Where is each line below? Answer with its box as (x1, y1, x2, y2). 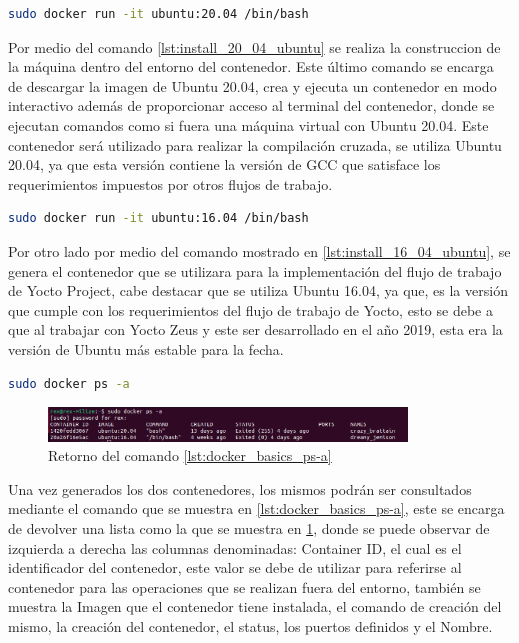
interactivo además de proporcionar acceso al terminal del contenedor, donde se (8, 95, 495, 116)
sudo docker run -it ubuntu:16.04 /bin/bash (8, 211, 309, 226)
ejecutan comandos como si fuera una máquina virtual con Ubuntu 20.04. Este (8, 114, 489, 135)
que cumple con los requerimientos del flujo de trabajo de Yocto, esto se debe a (8, 299, 493, 320)
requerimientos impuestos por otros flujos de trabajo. (8, 173, 333, 194)
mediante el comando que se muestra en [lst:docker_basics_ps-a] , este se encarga (8, 498, 505, 519)
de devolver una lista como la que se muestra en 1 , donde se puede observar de (8, 517, 490, 538)
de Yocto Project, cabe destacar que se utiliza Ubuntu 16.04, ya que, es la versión (8, 280, 508, 301)
